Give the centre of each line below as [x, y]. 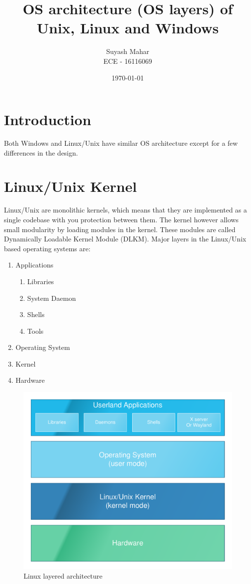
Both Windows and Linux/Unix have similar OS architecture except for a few [121, 143]
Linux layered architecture [63, 575]
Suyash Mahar [128, 51]
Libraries [41, 281]
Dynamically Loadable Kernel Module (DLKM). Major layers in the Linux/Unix [125, 239]
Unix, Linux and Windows [128, 28]
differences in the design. [41, 152]
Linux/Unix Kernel [70, 186]
